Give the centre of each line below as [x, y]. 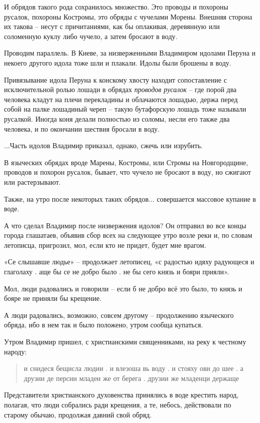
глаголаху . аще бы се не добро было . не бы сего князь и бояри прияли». [117, 272]
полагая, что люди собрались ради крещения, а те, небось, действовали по [118, 404]
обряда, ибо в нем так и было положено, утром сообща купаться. [103, 325]
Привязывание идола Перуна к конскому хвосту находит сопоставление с [115, 79]
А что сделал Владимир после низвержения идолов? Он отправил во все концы [125, 225]
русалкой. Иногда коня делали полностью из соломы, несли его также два [117, 118]
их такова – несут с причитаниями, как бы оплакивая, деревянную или [112, 26]
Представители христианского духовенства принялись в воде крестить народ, [121, 395]
